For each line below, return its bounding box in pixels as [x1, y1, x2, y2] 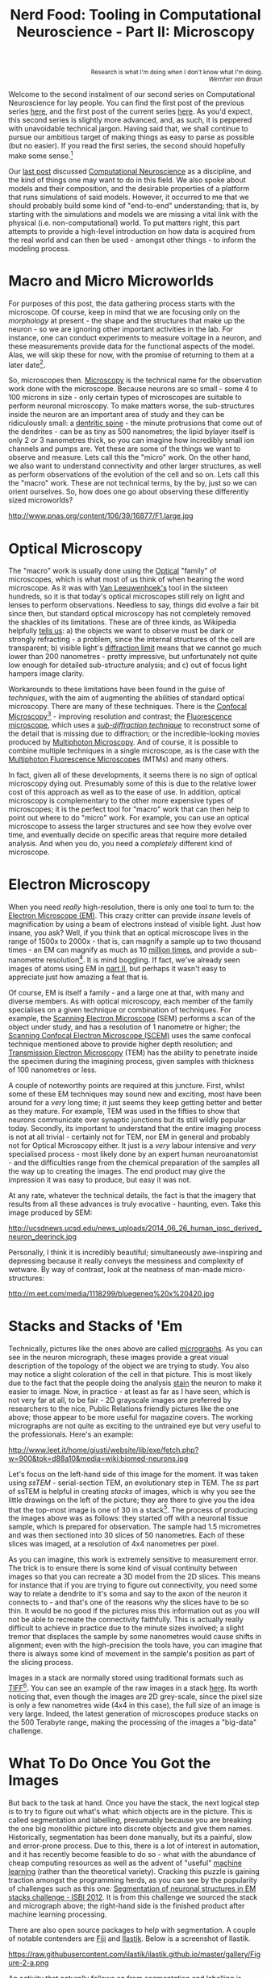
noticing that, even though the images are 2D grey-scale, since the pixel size [8, 1692, 263, 1701]
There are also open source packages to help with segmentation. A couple [8, 1925, 256, 1934]
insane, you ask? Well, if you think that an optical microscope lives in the [8, 928, 248, 937]
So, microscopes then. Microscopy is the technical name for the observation [8, 375, 262, 385]
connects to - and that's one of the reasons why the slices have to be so [8, 1597, 249, 1607]
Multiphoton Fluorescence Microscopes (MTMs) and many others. [8, 754, 229, 764]
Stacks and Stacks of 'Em [8, 1317, 183, 1335]
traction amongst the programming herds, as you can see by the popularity [8, 1875, 258, 1884]
